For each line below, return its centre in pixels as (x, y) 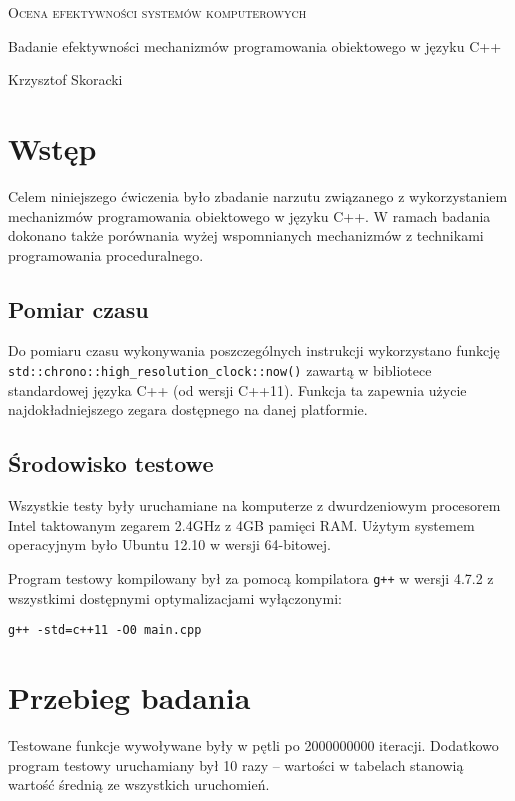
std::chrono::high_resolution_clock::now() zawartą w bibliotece (220, 370)
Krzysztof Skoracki (65, 79)
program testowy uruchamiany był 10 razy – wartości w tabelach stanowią (236, 764)
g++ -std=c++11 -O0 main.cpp (105, 630)
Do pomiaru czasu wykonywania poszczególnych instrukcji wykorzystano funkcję (254, 350)
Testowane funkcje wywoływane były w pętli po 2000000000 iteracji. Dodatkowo (253, 744)
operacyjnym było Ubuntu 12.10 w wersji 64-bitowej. (169, 544)
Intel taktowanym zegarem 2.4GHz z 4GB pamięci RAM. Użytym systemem (241, 524)
